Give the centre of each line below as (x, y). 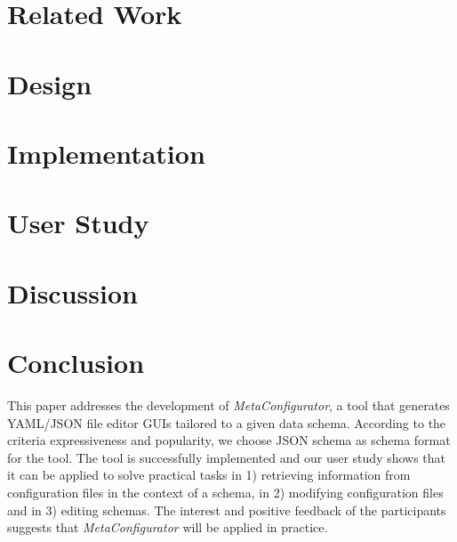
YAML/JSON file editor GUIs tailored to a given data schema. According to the (227, 422)
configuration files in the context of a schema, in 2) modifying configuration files (225, 492)
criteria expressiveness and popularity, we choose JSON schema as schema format (229, 440)
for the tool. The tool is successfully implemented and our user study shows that (227, 457)
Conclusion (76, 363)
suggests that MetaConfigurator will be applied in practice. (168, 527)
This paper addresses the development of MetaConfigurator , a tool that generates (228, 405)
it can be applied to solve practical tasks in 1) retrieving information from (209, 475)
